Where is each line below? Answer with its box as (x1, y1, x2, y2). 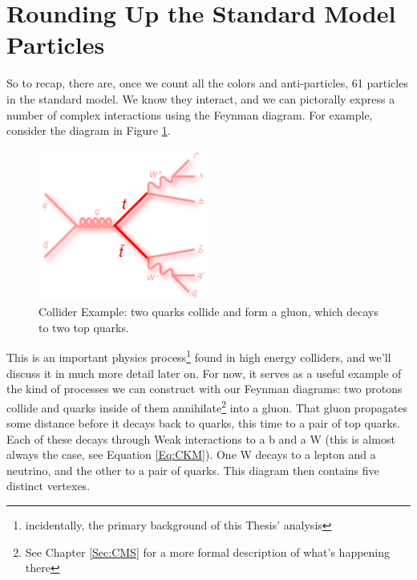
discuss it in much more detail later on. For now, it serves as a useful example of (6, 364, 402, 381)
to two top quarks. (38, 318, 129, 335)
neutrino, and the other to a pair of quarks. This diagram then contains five (6, 461, 379, 478)
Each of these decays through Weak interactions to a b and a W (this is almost (6, 430, 395, 447)
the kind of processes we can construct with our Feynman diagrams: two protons (6, 380, 403, 397)
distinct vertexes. (6, 477, 91, 494)
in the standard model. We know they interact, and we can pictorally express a (6, 90, 395, 107)
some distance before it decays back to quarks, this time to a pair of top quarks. (6, 415, 400, 432)
